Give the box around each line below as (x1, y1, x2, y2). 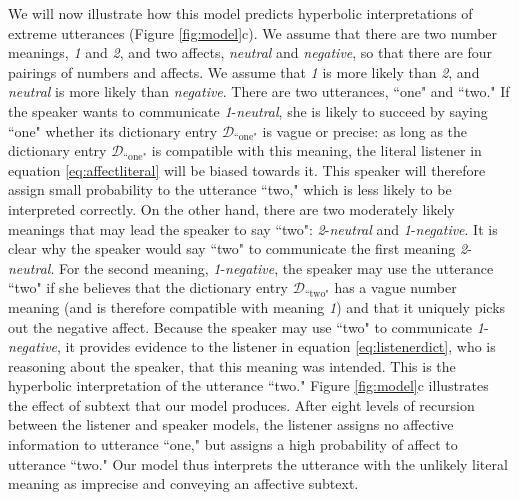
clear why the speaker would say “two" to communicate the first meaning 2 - (8, 238, 472, 259)
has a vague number (334, 277, 457, 298)
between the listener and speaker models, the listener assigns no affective (8, 414, 454, 435)
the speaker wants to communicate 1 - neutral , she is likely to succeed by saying (8, 100, 488, 121)
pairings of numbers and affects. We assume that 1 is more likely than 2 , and (8, 61, 480, 82)
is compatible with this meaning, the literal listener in (151, 140, 482, 161)
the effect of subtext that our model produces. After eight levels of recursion (8, 394, 475, 415)
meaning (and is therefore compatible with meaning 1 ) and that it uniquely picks (8, 296, 506, 317)
